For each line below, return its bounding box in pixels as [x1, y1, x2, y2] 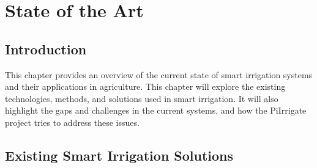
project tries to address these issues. [5, 115, 140, 128]
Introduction [5, 39, 87, 58]
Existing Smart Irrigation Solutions [5, 145, 234, 164]
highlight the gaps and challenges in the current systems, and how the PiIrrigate [5, 104, 307, 117]
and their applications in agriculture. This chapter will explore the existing [5, 80, 286, 93]
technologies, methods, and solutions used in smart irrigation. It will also [5, 92, 278, 104]
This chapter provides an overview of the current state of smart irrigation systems [5, 68, 313, 81]
